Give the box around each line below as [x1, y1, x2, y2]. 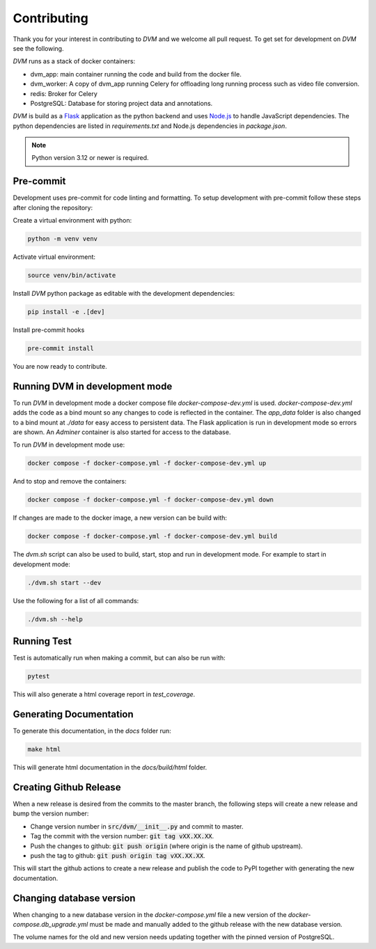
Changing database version [13, 892, 136, 904]
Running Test [13, 635, 72, 647]
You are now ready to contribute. [13, 362, 107, 371]
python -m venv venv [27, 235, 97, 243]
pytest [27, 672, 50, 680]
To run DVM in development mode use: [13, 440, 125, 449]
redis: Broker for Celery [30, 89, 97, 97]
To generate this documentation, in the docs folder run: [13, 727, 171, 735]
